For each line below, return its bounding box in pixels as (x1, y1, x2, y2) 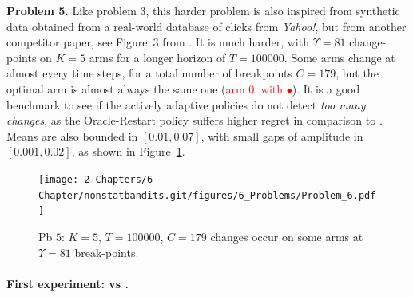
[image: (38, 173, 79, 185)
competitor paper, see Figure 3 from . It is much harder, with (6, 34, 309, 50)
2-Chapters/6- (84, 173, 159, 185)
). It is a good (292, 80, 360, 97)
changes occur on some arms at (210, 228, 363, 244)
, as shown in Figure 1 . (71, 143, 185, 160)
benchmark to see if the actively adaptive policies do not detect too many (6, 96, 366, 113)
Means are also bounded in (6, 127, 138, 144)
